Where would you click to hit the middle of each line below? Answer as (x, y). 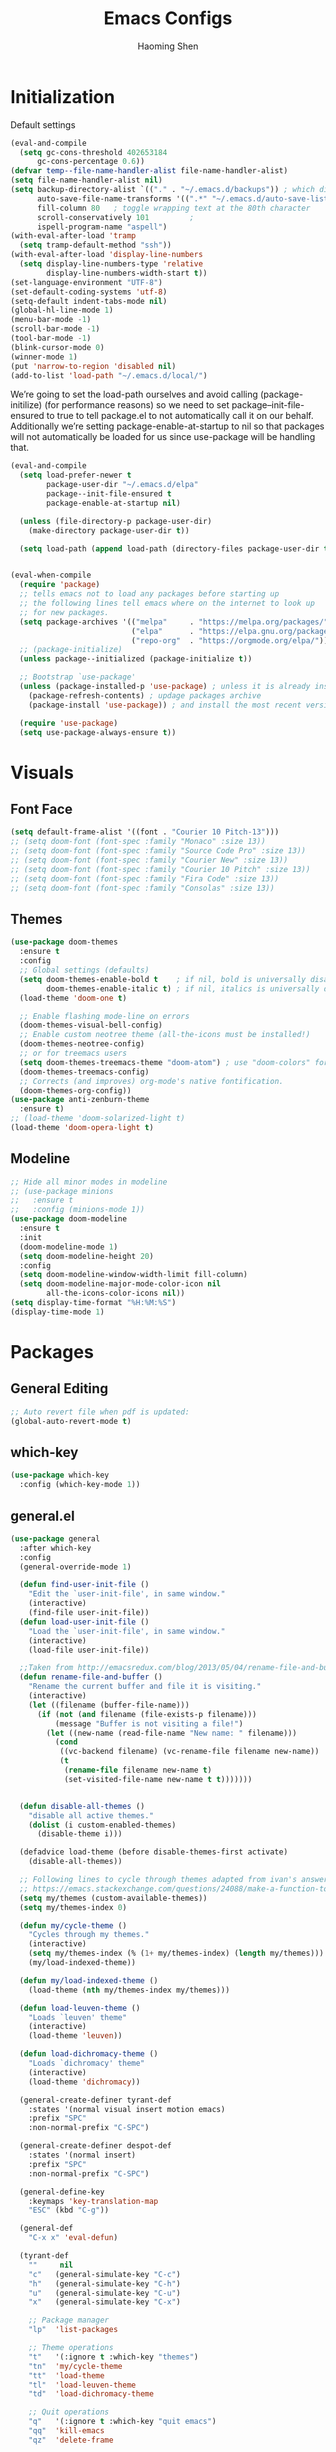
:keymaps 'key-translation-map (93, 2201)
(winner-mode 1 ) (44, 357)
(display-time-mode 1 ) (57, 1312)
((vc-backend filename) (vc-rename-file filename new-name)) (189, 1752)
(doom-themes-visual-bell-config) (91, 1025)
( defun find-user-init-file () (84, 1585)
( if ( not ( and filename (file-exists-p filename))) (146, 1714)
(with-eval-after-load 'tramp (73, 236)
